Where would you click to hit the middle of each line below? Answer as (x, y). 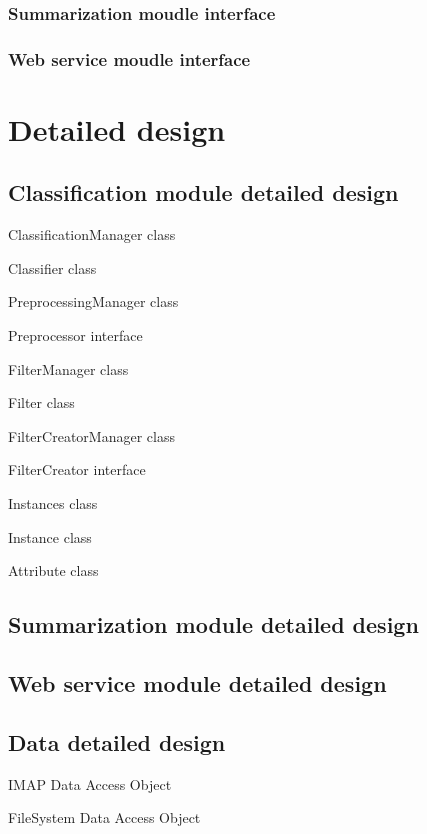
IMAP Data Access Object (90, 783)
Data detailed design (117, 741)
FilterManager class (68, 368)
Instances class (53, 503)
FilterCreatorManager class (91, 435)
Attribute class (53, 570)
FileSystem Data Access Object (104, 817)
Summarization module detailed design (213, 624)
